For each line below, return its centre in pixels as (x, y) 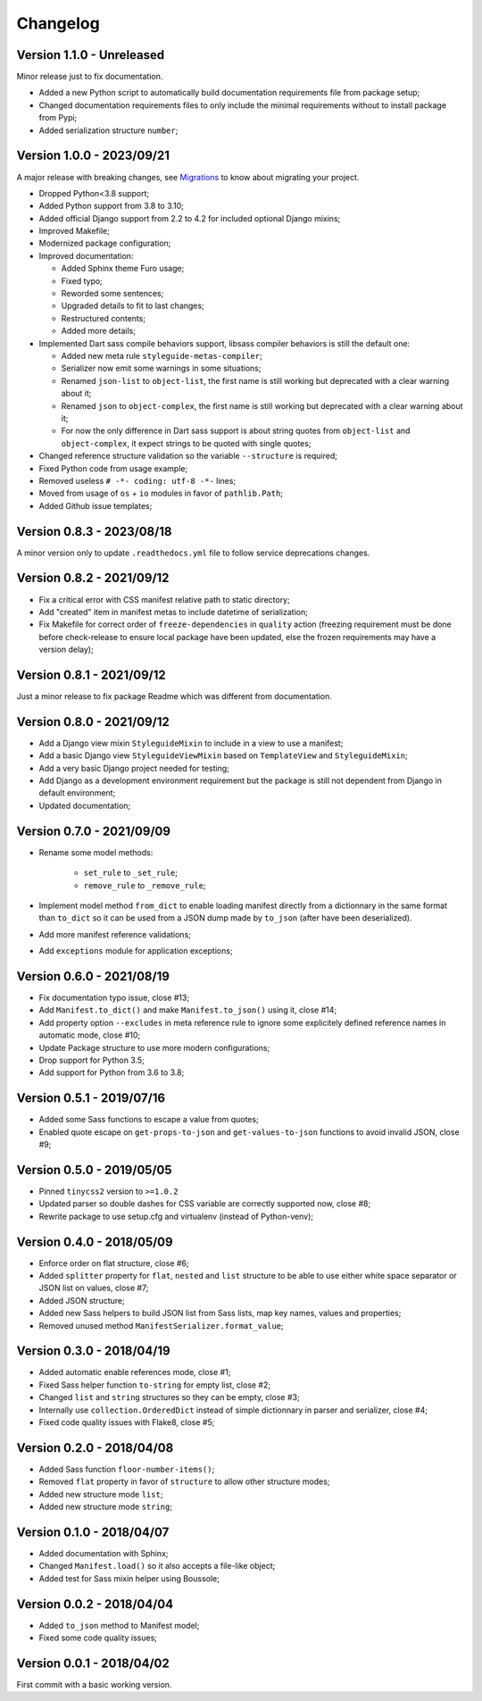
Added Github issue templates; (96, 505)
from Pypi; (58, 118)
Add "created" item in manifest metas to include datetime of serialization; (173, 612)
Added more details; (98, 331)
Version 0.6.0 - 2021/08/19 (93, 976)
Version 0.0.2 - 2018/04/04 (95, 1604)
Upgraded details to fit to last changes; (133, 306)
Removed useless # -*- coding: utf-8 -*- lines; (137, 480)
